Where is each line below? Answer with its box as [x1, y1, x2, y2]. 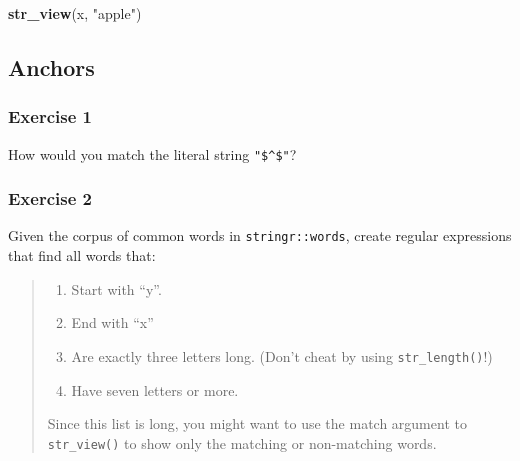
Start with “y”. [71, 278, 162, 299]
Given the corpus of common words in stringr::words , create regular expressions [8, 225, 512, 246]
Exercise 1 [8, 104, 92, 129]
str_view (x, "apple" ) [8, 3, 142, 23]
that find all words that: [8, 245, 156, 266]
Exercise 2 [8, 186, 92, 211]
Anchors [8, 51, 95, 82]
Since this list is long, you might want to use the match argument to [47, 413, 467, 434]
